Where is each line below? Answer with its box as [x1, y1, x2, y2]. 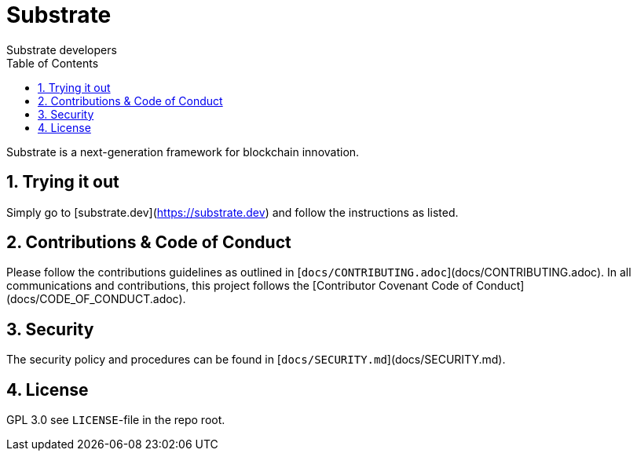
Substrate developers [6, 42, 117, 57]
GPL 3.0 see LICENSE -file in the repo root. [6, 413, 225, 427]
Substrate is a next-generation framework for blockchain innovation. [6, 144, 360, 159]
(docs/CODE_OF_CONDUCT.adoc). [6, 292, 186, 306]
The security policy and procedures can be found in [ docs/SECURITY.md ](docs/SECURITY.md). [6, 353, 506, 367]
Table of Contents [6, 56, 99, 70]
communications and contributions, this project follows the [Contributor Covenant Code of [6, 279, 474, 293]
